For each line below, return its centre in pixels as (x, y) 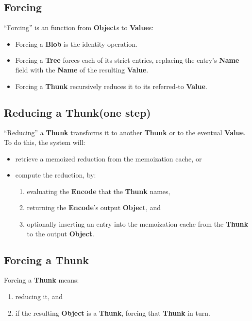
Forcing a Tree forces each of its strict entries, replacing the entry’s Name (127, 60)
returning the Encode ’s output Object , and (94, 207)
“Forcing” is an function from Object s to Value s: (79, 27)
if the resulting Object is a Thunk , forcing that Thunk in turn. (113, 312)
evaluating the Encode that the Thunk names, (99, 191)
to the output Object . (60, 233)
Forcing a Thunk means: (42, 280)
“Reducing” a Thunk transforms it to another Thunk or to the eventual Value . (125, 133)
